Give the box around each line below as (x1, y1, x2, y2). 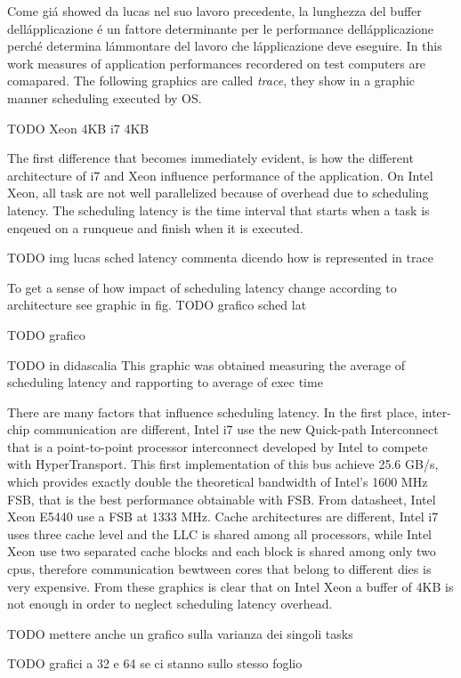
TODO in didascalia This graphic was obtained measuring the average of (7, 355, 406, 374)
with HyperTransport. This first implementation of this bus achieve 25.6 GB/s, (7, 455, 439, 473)
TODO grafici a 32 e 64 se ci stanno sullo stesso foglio (7, 654, 303, 673)
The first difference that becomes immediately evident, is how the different (7, 149, 414, 167)
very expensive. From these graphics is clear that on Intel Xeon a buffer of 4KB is (7, 577, 454, 595)
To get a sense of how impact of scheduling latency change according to (7, 278, 397, 296)
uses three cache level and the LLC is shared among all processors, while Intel (7, 524, 433, 543)
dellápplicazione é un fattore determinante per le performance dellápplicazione (7, 19, 433, 37)
